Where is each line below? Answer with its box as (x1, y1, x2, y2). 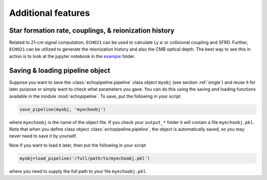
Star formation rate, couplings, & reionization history (9, 26, 175, 35)
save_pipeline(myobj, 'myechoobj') (19, 107, 106, 112)
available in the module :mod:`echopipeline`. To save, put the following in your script (9, 93, 181, 99)
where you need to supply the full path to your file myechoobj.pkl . (9, 168, 147, 174)
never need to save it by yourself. (9, 133, 77, 139)
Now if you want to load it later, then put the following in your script (9, 142, 146, 148)
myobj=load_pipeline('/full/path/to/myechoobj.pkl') (19, 155, 150, 161)
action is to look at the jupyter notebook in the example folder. (9, 53, 135, 59)
